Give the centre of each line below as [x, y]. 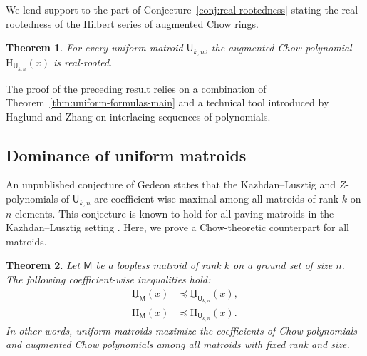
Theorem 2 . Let [43, 265]
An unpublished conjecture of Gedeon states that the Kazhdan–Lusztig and [171, 184]
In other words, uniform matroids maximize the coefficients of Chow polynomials [182, 330]
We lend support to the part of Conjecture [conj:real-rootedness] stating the [172, 9]
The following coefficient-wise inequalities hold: [108, 279]
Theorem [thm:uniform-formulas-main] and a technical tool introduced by [167, 102]
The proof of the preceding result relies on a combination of [136, 88]
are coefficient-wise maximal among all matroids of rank [217, 199]
